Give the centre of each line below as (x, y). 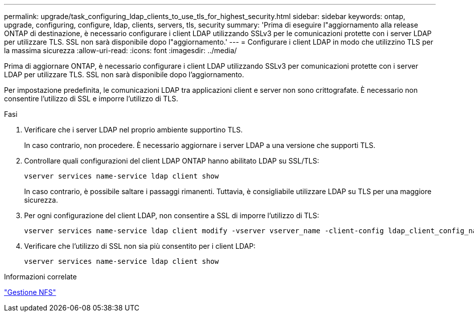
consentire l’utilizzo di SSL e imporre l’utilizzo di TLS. (91, 99)
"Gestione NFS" (30, 292)
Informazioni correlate (40, 277)
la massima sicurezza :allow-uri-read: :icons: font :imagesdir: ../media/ (121, 50)
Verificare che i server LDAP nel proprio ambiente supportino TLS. (134, 130)
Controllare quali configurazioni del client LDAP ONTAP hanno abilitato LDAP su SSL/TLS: (172, 161)
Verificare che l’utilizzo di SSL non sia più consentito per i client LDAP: (140, 246)
